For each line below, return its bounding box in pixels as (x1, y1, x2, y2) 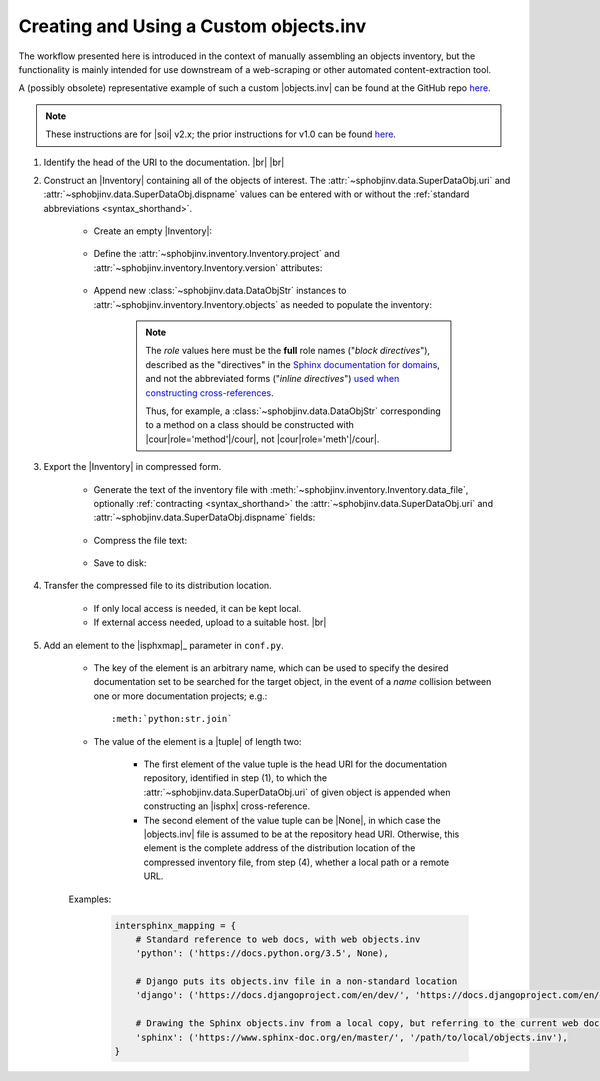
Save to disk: (93, 557, 147, 569)
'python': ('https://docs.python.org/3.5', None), (135, 948, 389, 959)
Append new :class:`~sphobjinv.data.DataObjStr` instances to (93, 285, 347, 297)
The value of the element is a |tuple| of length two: (93, 735, 302, 747)
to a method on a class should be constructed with (145, 419, 355, 431)
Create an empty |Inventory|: (93, 225, 213, 237)
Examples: (68, 893, 112, 905)
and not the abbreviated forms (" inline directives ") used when (145, 373, 400, 385)
